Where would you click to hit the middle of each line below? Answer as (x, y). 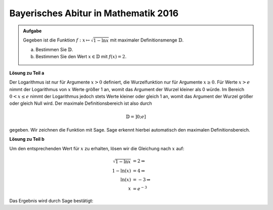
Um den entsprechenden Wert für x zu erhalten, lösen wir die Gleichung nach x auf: (97, 148)
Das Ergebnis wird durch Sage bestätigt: (51, 200)
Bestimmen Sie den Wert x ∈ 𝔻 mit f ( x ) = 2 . (81, 57)
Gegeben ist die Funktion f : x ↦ (57, 40)
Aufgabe (32, 31)
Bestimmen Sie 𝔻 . (54, 50)
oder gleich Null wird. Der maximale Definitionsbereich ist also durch (81, 103)
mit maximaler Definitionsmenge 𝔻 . (147, 40)
